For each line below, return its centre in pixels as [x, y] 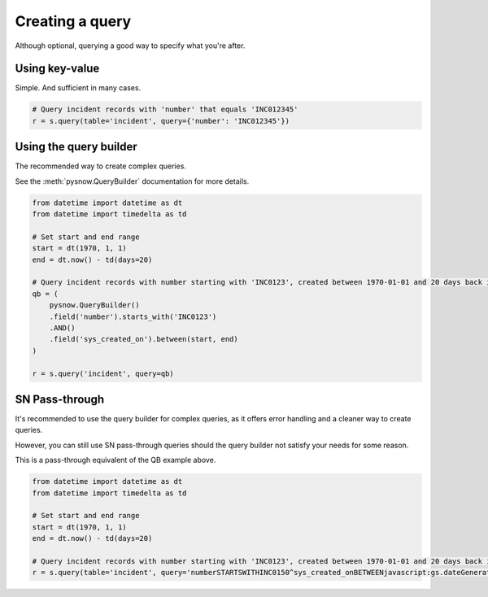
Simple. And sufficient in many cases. [78, 88]
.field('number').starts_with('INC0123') [133, 316]
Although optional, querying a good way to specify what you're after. [130, 46]
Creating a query [73, 21]
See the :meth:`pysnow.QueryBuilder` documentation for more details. [132, 181]
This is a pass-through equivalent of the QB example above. [115, 460]
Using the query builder [76, 147]
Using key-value [57, 69]
